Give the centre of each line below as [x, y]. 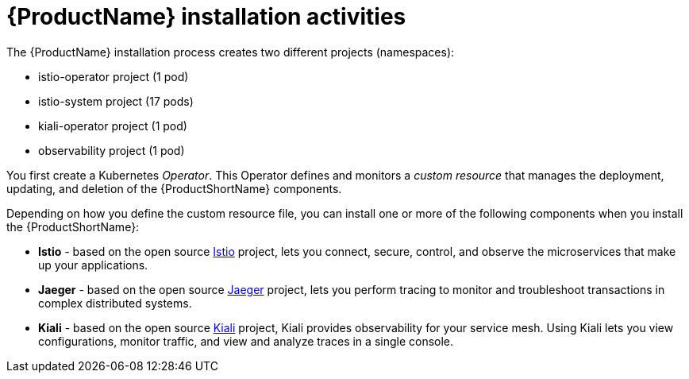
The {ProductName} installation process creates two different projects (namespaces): [231, 52]
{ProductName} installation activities [206, 17]
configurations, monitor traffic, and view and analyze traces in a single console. [246, 341]
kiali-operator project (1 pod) [113, 126]
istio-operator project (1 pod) [114, 76]
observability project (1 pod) [112, 150]
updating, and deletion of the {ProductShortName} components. [174, 188]
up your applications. [93, 265]
